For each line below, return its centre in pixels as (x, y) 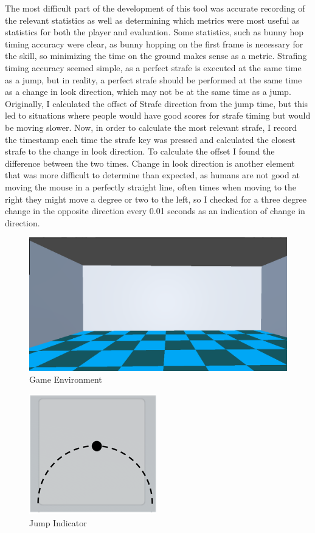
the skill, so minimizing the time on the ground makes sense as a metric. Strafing (156, 56)
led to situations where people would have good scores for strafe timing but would (158, 115)
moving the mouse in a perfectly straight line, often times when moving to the (151, 186)
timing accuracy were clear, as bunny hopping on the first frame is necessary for (154, 44)
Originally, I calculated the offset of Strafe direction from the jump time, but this (157, 103)
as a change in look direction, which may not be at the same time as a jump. (148, 92)
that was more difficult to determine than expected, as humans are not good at (152, 175)
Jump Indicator (58, 522)
